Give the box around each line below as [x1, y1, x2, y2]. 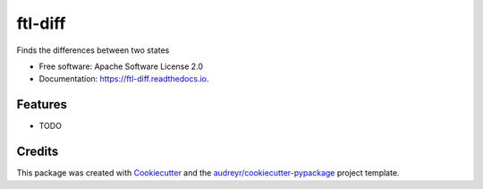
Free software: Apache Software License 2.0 [38, 61, 204, 72]
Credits [16, 144, 59, 159]
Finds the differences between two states [16, 45, 170, 56]
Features [16, 97, 67, 112]
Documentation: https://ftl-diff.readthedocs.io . [38, 73, 209, 84]
